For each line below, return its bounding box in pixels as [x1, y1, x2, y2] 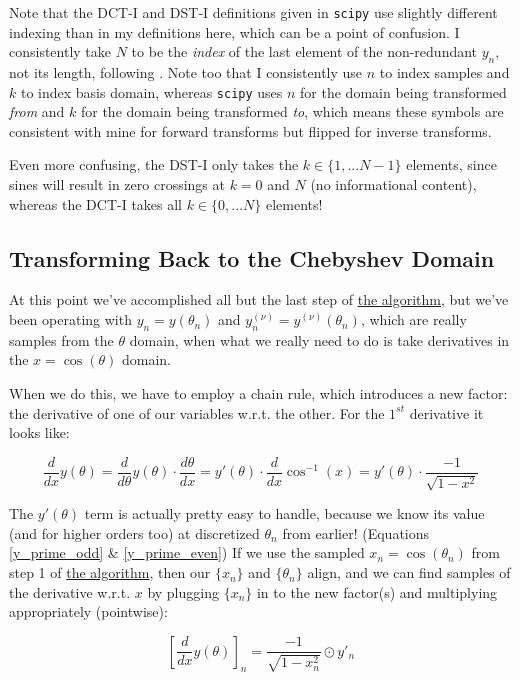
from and [9, 101, 65, 122]
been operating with [9, 309, 132, 330]
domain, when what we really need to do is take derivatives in [129, 329, 510, 350]
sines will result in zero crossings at [9, 174, 225, 195]
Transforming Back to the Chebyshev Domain [9, 242, 495, 273]
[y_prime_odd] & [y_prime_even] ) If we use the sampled [9, 542, 365, 563]
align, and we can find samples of [307, 562, 511, 583]
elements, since [406, 154, 497, 175]
